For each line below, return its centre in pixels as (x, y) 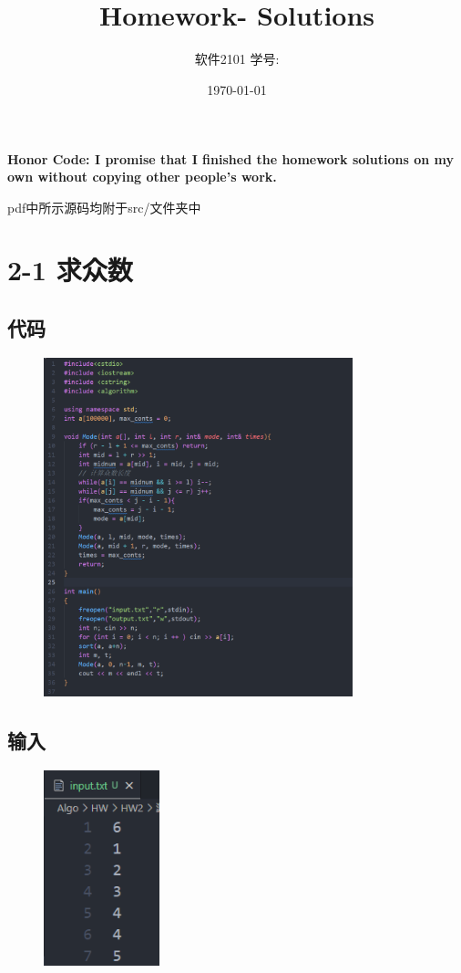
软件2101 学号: (237, 59)
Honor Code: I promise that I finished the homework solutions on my (230, 158)
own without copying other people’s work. (142, 177)
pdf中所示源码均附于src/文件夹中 (104, 207)
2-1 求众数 (70, 270)
